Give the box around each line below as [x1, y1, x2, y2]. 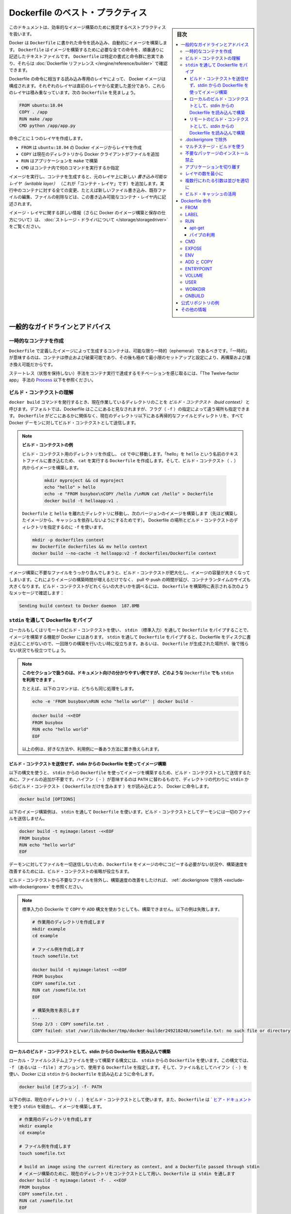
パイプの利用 [189, 232, 215, 237]
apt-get [189, 225, 205, 231]
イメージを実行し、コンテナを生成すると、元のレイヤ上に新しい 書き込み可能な [9, 174, 167, 180]
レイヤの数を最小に [185, 170, 224, 177]
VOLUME [185, 272, 204, 279]
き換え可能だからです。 [9, 361, 56, 367]
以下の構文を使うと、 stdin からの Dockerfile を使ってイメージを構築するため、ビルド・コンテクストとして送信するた [9, 770, 251, 776]
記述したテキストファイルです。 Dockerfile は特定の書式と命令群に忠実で [9, 53, 160, 59]
